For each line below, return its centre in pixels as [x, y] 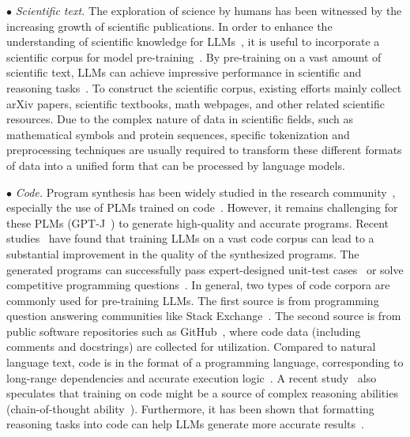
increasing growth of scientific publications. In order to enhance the [169, 26]
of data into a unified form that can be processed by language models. [176, 165]
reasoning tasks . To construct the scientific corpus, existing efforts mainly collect [204, 87]
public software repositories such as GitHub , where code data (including [184, 331]
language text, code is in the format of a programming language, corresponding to [205, 362]
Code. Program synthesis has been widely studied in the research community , [205, 192]
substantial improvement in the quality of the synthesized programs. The [183, 253]
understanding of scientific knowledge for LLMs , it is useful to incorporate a [193, 41]
